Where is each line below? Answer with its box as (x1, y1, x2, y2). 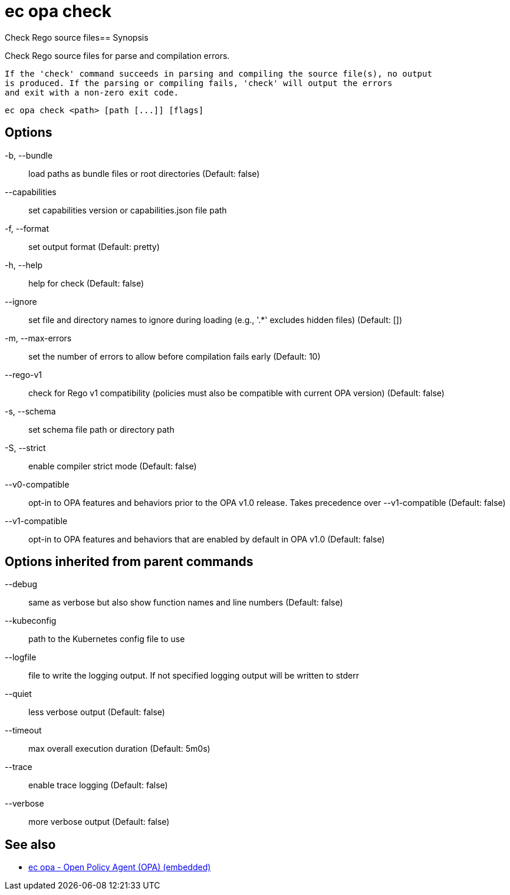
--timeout (5, 725, 42, 736)
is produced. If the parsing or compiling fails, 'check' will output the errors (5, 78, 393, 88)
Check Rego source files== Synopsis (5, 32, 149, 42)
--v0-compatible (5, 479, 70, 489)
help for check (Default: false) (28, 278, 144, 288)
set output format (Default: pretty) (28, 241, 160, 252)
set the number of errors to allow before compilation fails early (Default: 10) (28, 351, 321, 361)
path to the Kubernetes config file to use (28, 634, 185, 644)
